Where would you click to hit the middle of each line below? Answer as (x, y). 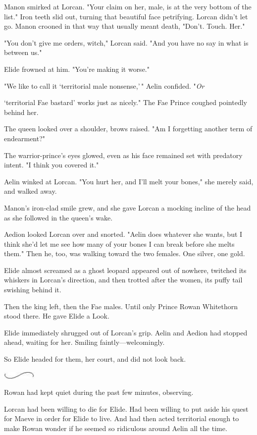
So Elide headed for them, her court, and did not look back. (95, 359)
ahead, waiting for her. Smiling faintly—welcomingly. (84, 342)
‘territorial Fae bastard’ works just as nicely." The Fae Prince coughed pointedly (126, 102)
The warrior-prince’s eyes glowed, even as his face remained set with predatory (123, 155)
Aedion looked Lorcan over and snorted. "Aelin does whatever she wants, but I (123, 234)
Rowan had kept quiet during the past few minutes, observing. (99, 392)
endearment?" (25, 138)
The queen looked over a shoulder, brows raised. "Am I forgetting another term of (128, 129)
